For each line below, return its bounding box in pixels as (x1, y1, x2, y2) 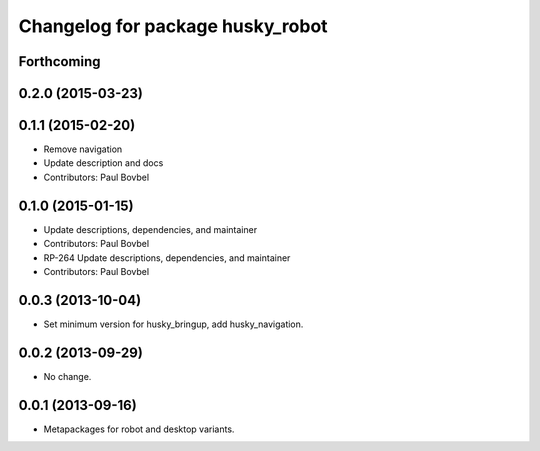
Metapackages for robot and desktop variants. (43, 423, 235, 435)
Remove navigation (43, 143, 123, 155)
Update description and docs (43, 157, 164, 169)
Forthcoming (18, 53, 101, 70)
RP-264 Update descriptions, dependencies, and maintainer (43, 251, 291, 264)
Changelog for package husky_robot (18, 15, 329, 37)
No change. (43, 370, 92, 382)
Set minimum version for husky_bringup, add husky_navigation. (43, 318, 304, 330)
